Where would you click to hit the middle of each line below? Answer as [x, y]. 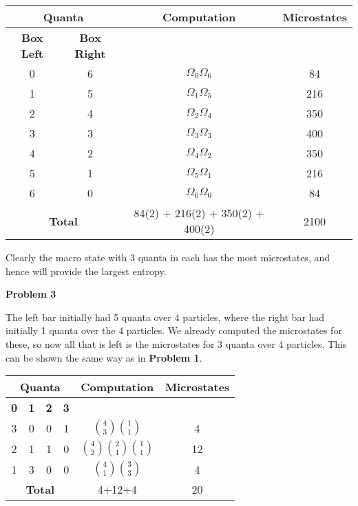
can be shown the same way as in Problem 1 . [104, 357]
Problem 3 [31, 294]
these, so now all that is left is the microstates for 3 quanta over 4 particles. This [176, 343]
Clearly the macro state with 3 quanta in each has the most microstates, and [168, 257]
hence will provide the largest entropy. [86, 271]
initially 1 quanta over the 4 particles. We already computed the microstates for [174, 330]
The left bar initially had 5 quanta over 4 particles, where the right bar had [165, 317]
